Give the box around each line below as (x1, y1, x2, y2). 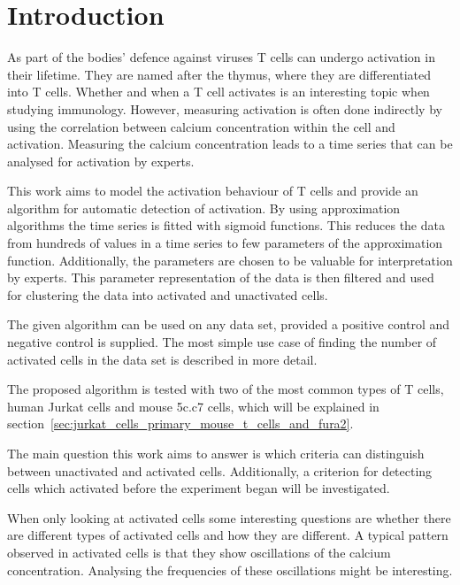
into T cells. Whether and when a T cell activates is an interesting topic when (7, 82, 430, 101)
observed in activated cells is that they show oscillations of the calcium (7, 543, 391, 561)
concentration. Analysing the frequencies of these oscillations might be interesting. (7, 560, 453, 579)
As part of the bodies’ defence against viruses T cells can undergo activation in (7, 48, 435, 66)
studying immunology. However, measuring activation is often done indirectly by (7, 99, 442, 118)
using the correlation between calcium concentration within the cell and (7, 117, 395, 135)
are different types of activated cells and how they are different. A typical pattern (7, 526, 448, 544)
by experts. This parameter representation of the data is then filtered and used (7, 268, 434, 287)
